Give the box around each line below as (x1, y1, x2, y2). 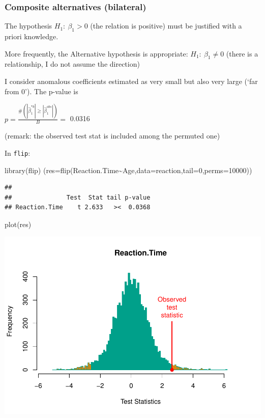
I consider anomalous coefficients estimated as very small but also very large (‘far (5, 76, 258, 86)
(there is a (226, 48, 258, 59)
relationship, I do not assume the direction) (5, 59, 140, 69)
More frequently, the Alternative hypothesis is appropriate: (5, 48, 188, 59)
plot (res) (5, 218, 32, 229)
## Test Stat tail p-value (5, 193, 151, 201)
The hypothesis (5, 20, 52, 31)
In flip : (5, 147, 31, 158)
